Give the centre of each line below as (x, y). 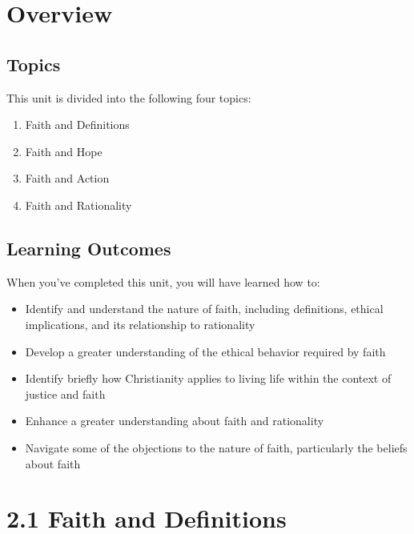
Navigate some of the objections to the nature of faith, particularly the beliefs (216, 447)
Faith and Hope (64, 151)
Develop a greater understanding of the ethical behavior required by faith (205, 351)
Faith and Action (67, 178)
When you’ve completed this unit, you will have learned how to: (163, 281)
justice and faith (65, 393)
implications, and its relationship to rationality (140, 324)
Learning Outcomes (89, 248)
